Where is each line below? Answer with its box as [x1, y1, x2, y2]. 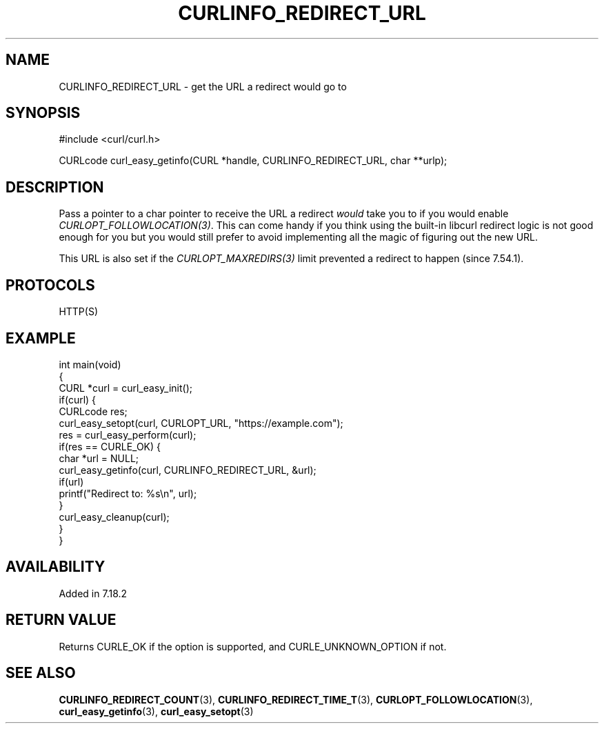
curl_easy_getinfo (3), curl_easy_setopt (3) [59, 705, 254, 717]
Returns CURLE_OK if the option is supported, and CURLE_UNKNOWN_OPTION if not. [59, 640, 447, 652]
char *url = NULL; [59, 452, 139, 464]
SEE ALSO [6, 664, 76, 682]
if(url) [59, 475, 84, 488]
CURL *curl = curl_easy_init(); [59, 381, 192, 394]
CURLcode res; [59, 405, 128, 417]
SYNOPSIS [6, 104, 81, 122]
